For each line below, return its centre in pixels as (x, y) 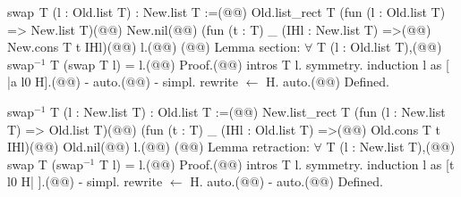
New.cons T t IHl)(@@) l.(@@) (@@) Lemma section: (154, 47)
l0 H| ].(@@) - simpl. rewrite (85, 181)
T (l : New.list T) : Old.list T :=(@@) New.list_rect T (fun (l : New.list (248, 111)
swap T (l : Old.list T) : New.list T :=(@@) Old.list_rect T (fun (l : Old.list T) (226, 12)
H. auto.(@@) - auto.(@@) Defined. (286, 181)
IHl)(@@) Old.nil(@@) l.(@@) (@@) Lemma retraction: (158, 147)
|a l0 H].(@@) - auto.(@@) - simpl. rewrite (123, 82)
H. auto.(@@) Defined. (328, 82)
